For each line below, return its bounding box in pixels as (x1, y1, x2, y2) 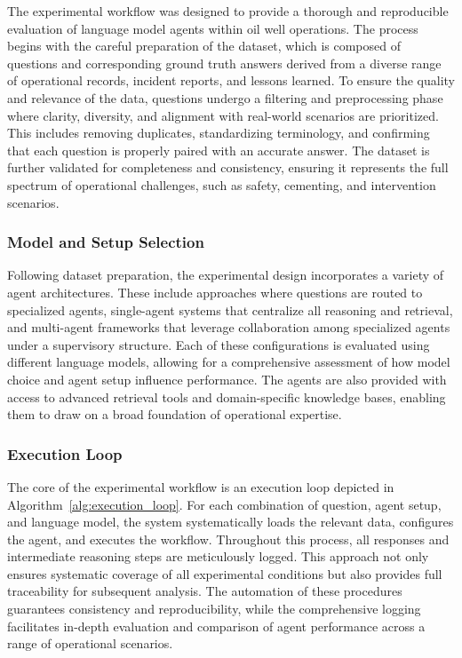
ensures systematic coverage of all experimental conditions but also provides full (7, 564, 442, 583)
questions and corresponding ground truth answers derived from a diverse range (7, 53, 442, 72)
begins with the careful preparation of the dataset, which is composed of (7, 36, 401, 55)
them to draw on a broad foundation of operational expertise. (7, 405, 342, 424)
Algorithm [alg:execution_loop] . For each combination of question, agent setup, (7, 495, 442, 513)
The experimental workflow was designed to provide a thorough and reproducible (7, 2, 449, 20)
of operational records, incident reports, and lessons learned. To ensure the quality (7, 71, 455, 90)
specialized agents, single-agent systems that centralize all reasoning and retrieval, (7, 300, 453, 319)
